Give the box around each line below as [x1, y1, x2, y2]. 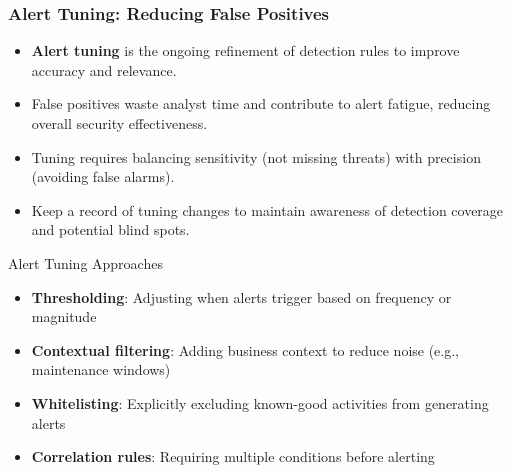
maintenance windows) [31, 359, 171, 380]
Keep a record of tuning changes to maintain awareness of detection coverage [31, 199, 504, 220]
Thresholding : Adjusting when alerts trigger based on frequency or [31, 286, 452, 307]
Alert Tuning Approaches [8, 252, 163, 273]
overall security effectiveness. [31, 113, 208, 133]
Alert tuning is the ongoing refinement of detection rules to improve [31, 40, 460, 61]
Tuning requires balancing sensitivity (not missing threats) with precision [31, 146, 481, 167]
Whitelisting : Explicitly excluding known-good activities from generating [31, 392, 489, 413]
